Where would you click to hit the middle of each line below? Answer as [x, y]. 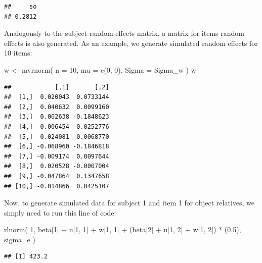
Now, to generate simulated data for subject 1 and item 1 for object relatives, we [129, 203]
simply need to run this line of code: [60, 212]
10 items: [18, 53]
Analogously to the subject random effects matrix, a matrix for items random [124, 33]
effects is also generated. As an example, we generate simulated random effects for [131, 43]
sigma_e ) [20, 239]
